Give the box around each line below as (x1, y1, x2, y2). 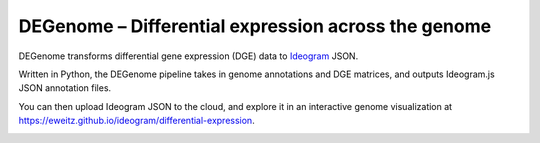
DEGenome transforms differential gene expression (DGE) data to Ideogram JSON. (18, 50, 359, 62)
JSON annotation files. (18, 82, 112, 94)
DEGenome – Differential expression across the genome (18, 15, 492, 37)
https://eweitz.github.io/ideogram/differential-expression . (18, 115, 255, 127)
